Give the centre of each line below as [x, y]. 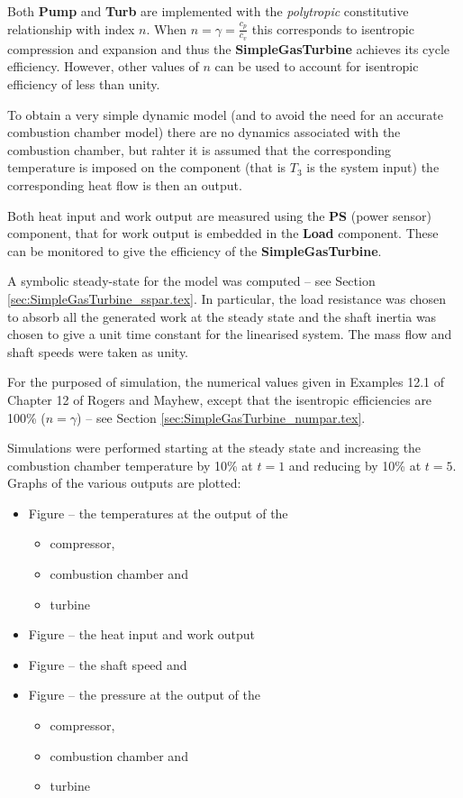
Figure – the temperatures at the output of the [158, 513]
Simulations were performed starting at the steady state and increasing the [214, 448]
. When [167, 28]
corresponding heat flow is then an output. [125, 184]
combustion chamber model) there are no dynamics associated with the [204, 132]
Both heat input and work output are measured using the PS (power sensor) [220, 215]
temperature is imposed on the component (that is [147, 167]
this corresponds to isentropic [333, 28]
